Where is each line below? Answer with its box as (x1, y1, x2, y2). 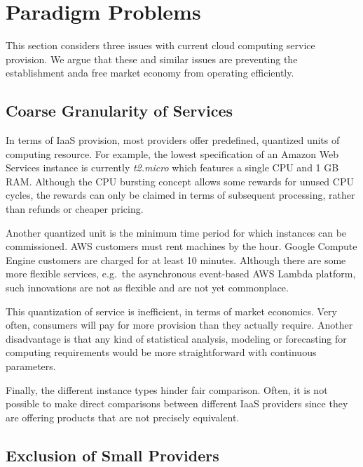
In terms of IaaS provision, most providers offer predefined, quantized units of (6, 133, 340, 147)
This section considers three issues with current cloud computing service (6, 38, 315, 53)
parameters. (6, 359, 56, 374)
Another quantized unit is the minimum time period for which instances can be (6, 225, 347, 239)
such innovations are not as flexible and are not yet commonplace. (6, 280, 289, 295)
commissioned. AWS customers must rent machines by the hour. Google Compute (6, 239, 357, 254)
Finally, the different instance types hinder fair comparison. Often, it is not (6, 382, 328, 397)
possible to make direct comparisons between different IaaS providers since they (6, 396, 348, 411)
